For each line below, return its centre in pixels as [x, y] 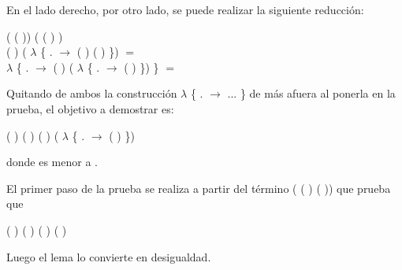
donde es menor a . [52, 162]
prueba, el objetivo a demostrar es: [90, 108]
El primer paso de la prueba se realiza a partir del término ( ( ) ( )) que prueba [199, 188]
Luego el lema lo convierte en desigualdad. [109, 256]
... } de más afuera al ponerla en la [311, 93]
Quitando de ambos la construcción [92, 93]
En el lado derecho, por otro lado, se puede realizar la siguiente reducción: [185, 9]
